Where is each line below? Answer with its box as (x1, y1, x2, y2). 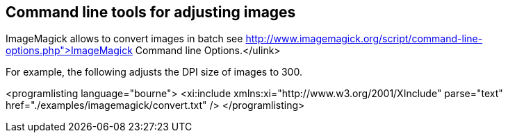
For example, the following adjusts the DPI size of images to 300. (6, 66, 302, 78)
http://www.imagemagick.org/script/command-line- (245, 33, 483, 45)
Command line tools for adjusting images (6, 3, 296, 21)
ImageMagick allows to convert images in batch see (6, 33, 243, 45)
